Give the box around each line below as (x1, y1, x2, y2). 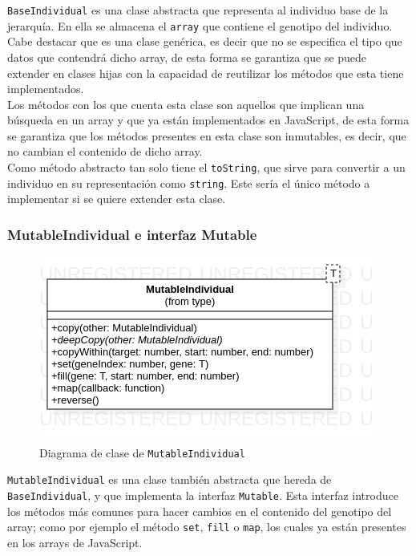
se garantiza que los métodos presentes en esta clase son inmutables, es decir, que (7, 127, 406, 144)
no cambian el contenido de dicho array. (7, 143, 203, 160)
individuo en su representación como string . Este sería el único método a (7, 174, 370, 191)
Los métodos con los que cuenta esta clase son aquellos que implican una (7, 95, 365, 112)
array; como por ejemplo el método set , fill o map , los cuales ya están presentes (7, 518, 406, 535)
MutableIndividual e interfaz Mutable (7, 224, 257, 244)
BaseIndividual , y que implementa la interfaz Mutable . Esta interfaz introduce (7, 487, 398, 504)
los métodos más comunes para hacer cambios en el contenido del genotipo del (7, 502, 392, 519)
